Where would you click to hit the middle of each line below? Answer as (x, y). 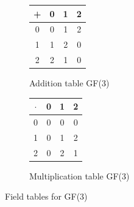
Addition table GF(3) (69, 83)
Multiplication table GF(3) (79, 175)
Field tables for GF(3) (46, 196)
